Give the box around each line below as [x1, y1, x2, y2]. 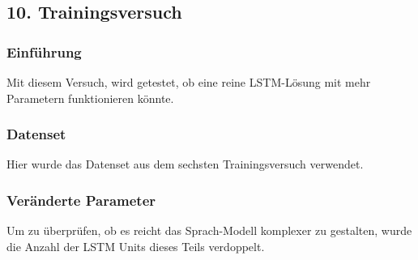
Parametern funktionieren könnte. [6, 89, 174, 106]
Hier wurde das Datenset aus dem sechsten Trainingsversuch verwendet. [6, 156, 364, 173]
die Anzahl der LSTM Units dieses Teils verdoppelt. [6, 237, 265, 254]
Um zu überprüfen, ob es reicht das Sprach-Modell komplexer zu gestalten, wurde [6, 222, 412, 239]
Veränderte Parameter [6, 190, 156, 210]
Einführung [6, 41, 82, 62]
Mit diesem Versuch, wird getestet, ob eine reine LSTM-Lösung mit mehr [6, 74, 371, 90]
